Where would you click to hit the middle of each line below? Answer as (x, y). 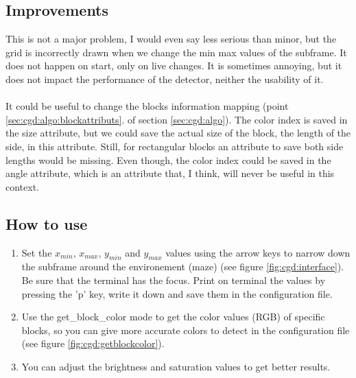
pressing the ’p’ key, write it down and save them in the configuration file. (177, 293)
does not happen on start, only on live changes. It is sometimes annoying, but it (174, 66)
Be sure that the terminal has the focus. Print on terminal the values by (174, 280)
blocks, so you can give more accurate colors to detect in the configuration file (186, 330)
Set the (37, 252)
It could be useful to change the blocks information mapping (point (147, 106)
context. (22, 186)
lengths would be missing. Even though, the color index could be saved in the (168, 160)
